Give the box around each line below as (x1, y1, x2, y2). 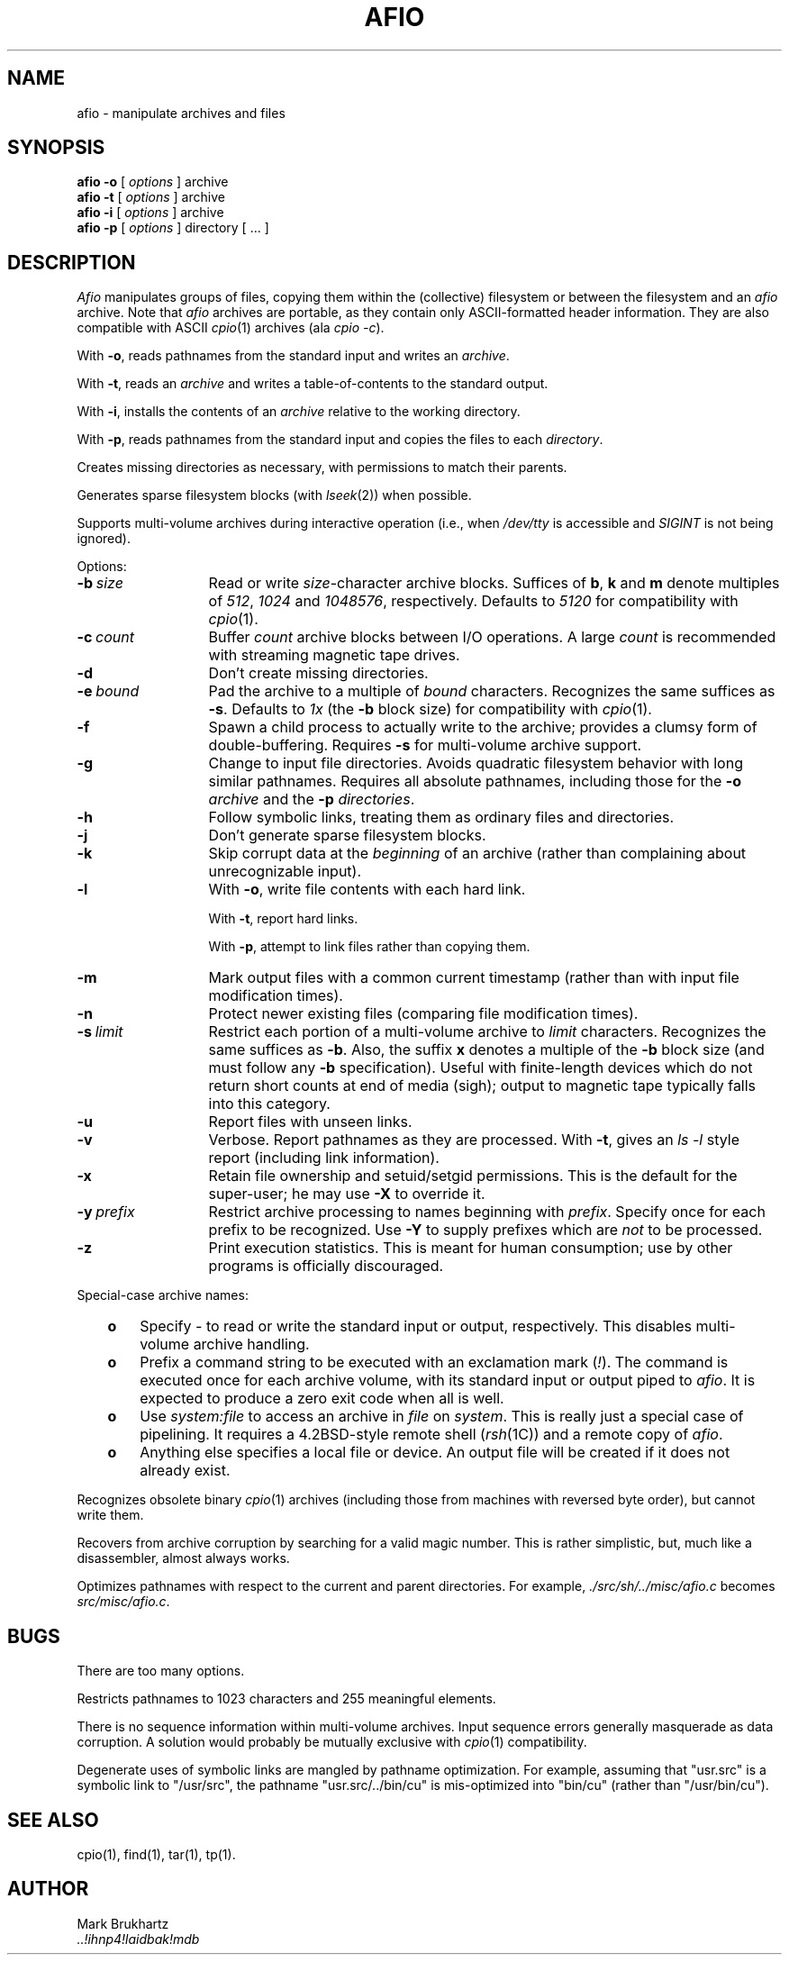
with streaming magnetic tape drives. (208, 646, 460, 665)
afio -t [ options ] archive (77, 189, 225, 205)
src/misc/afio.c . (77, 1594, 170, 1610)
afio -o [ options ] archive (77, 174, 229, 190)
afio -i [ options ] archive (77, 204, 224, 221)
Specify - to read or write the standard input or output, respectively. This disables (140, 1317, 693, 1336)
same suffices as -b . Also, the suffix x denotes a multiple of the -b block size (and (208, 1040, 765, 1059)
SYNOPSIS (7, 136, 105, 159)
